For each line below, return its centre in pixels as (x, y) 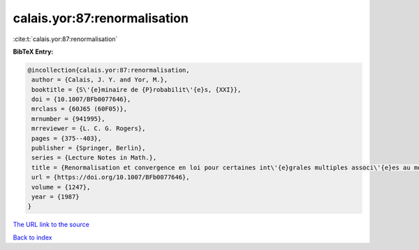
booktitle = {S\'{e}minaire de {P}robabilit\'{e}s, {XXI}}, (137, 89)
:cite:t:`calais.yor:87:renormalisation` (65, 39)
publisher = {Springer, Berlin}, (89, 148)
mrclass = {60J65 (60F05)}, (80, 109)
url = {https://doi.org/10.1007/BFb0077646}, (111, 177)
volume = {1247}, (61, 187)
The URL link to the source (51, 225)
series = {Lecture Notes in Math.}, (94, 158)
